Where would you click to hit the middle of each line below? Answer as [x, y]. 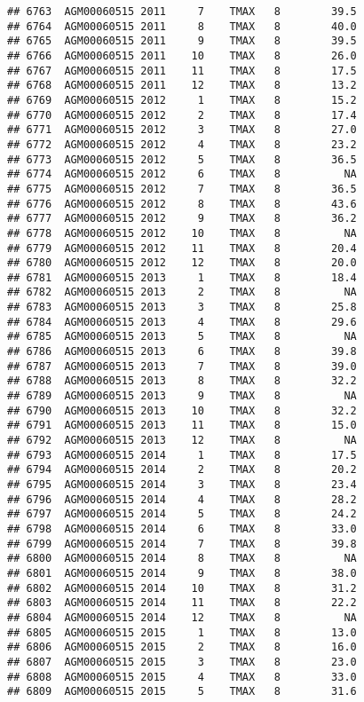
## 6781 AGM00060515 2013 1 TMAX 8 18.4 [182, 277]
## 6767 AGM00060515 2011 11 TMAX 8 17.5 [182, 71]
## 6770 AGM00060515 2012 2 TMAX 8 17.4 [182, 115]
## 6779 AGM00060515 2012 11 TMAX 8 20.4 [182, 248]
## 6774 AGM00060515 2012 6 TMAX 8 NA [182, 174]
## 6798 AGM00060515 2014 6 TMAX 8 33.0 [182, 528]
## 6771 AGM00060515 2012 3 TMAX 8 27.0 [182, 130]
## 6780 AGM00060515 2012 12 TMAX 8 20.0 [182, 263]
